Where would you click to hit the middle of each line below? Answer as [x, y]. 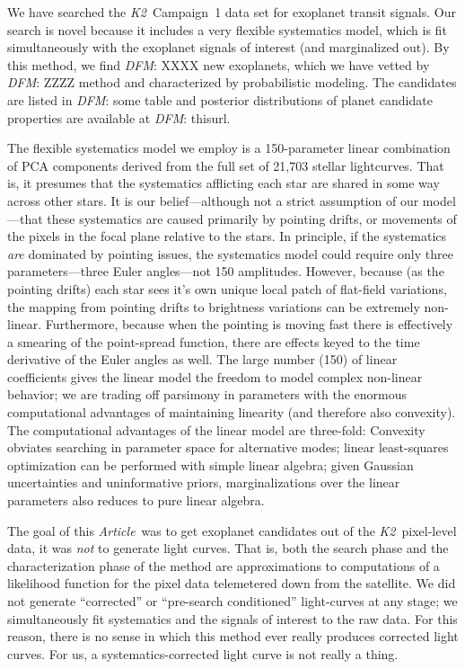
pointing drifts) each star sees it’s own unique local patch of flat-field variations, [227, 288]
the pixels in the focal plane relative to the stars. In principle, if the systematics [227, 236]
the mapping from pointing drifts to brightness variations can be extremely [214, 306]
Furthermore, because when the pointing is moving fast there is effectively [249, 324]
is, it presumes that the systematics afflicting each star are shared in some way [224, 183]
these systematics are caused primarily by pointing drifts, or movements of [252, 218]
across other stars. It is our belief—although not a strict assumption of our [213, 200]
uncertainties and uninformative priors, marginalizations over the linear [204, 482]
